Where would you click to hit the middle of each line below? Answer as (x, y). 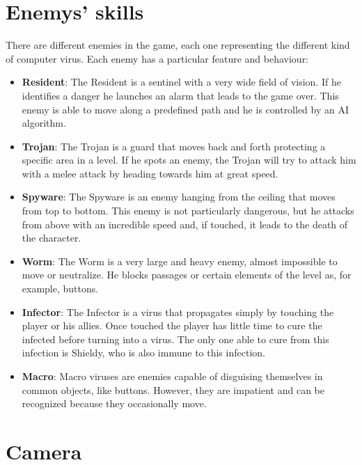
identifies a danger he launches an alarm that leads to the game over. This (180, 95)
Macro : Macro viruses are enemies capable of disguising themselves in (172, 376)
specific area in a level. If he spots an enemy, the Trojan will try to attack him (189, 160)
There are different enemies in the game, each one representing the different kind (178, 45)
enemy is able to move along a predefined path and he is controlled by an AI (186, 109)
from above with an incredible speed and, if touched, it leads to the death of (185, 224)
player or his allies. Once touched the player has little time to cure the (172, 325)
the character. (52, 238)
